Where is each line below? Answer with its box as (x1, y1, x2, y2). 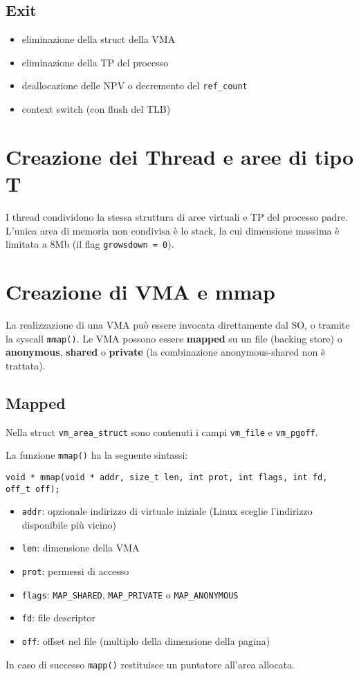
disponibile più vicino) (21, 517, 117, 531)
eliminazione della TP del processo (21, 55, 169, 69)
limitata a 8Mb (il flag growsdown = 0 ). (6, 237, 174, 251)
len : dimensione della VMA (21, 540, 140, 555)
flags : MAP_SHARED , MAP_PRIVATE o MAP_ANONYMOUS (21, 587, 239, 601)
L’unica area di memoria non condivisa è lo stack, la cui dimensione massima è (6, 223, 340, 237)
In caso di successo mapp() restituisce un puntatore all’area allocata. (6, 657, 295, 671)
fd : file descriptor (21, 610, 96, 625)
